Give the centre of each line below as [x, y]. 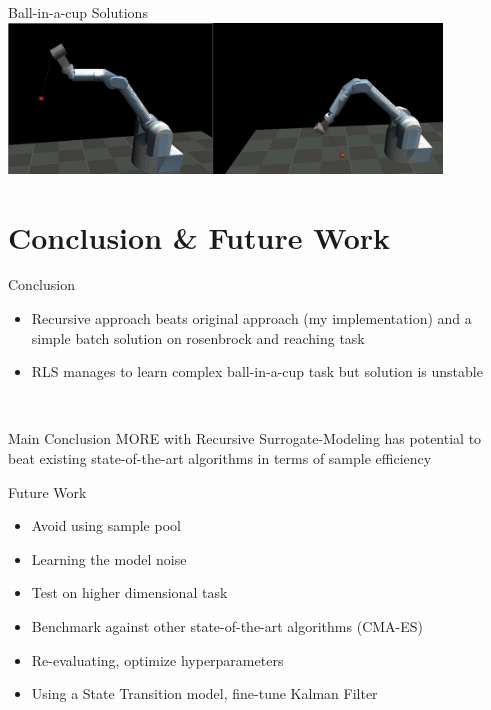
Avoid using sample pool [106, 525]
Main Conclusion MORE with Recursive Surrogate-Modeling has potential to [245, 438]
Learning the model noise [109, 558]
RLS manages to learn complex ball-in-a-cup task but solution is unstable [257, 371]
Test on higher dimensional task [129, 592]
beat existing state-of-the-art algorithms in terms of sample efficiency [220, 458]
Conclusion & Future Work [199, 236]
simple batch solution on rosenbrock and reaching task [198, 337]
